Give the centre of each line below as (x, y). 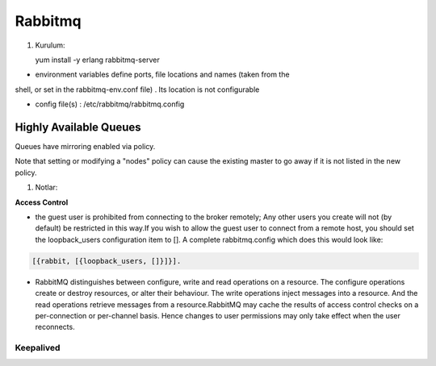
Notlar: (46, 187)
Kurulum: (50, 45)
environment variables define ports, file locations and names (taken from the (162, 75)
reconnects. (55, 327)
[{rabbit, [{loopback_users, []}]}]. (107, 261)
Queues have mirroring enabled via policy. (85, 147)
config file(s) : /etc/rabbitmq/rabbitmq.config (110, 104)
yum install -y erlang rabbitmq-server (98, 60)
